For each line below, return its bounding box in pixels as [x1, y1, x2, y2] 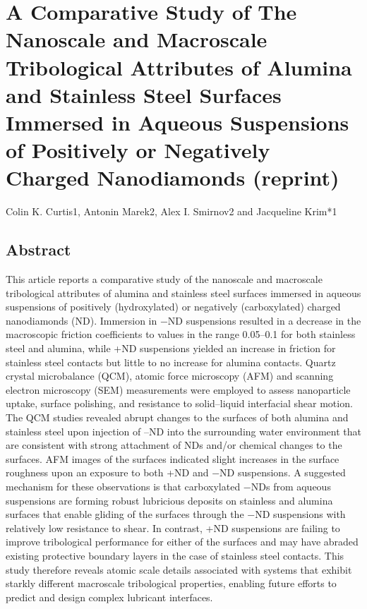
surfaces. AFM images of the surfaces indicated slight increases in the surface [6, 451, 339, 466]
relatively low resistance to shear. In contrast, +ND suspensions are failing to [6, 520, 340, 535]
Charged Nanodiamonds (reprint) [6, 163, 339, 192]
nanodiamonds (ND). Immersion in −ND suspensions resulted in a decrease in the [6, 313, 361, 327]
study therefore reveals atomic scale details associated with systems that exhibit [6, 562, 352, 577]
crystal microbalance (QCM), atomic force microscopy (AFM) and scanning [6, 368, 334, 383]
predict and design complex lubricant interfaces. [6, 589, 213, 604]
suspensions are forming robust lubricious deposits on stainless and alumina [6, 493, 333, 507]
